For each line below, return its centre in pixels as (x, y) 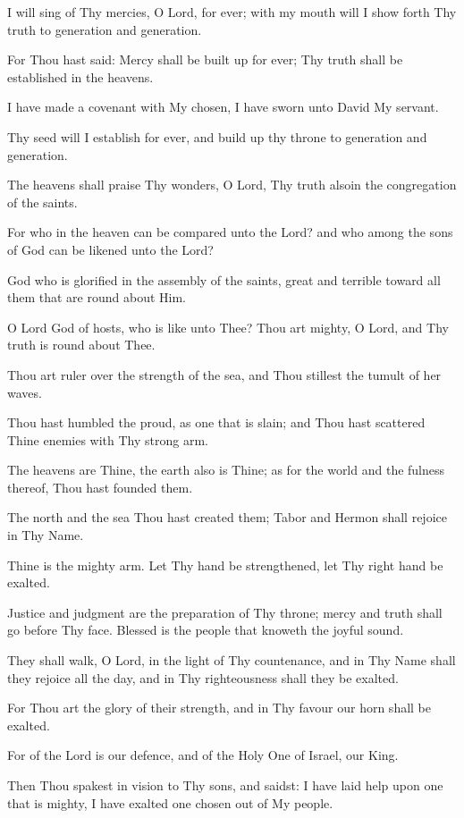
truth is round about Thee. (81, 345)
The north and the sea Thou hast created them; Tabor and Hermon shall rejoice (227, 517)
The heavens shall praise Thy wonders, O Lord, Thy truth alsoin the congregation (232, 185)
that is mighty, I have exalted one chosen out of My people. (170, 802)
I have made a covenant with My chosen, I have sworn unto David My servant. (223, 107)
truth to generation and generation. (105, 29)
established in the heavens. (80, 76)
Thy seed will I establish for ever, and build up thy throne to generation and (217, 136)
